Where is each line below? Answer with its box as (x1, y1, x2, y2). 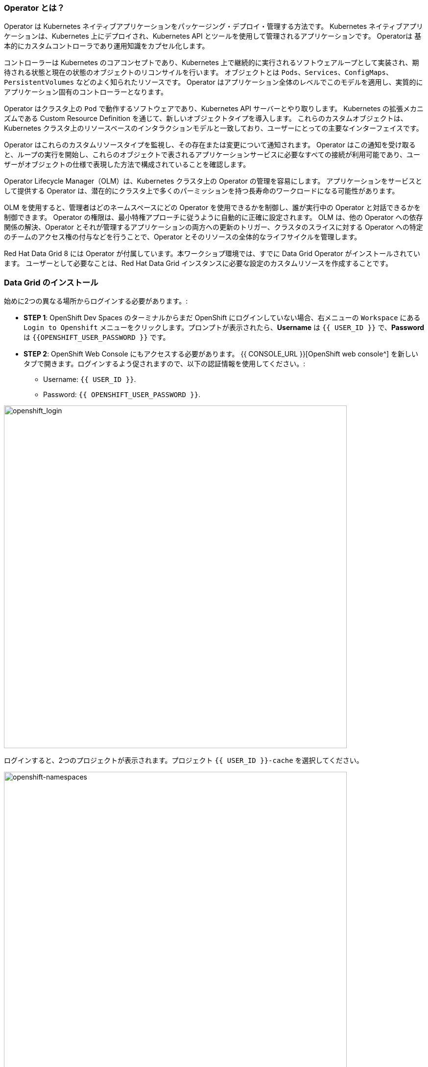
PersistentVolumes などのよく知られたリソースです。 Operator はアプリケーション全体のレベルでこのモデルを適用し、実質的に (4, 78, 423, 87)
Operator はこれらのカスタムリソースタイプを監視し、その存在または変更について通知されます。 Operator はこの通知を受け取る (4, 141, 416, 149)
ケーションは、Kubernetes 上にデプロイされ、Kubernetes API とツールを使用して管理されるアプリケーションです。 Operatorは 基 (4, 32, 422, 41)
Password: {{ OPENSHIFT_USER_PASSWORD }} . (43, 390, 201, 399)
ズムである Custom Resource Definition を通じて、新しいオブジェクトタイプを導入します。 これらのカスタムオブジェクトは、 (4, 114, 407, 123)
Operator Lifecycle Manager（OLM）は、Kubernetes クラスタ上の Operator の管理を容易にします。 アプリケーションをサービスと (4, 177, 422, 186)
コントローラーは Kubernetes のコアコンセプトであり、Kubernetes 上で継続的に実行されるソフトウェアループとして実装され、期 (4, 58, 419, 67)
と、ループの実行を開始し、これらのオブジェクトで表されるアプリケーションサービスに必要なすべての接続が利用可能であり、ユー (4, 150, 421, 159)
